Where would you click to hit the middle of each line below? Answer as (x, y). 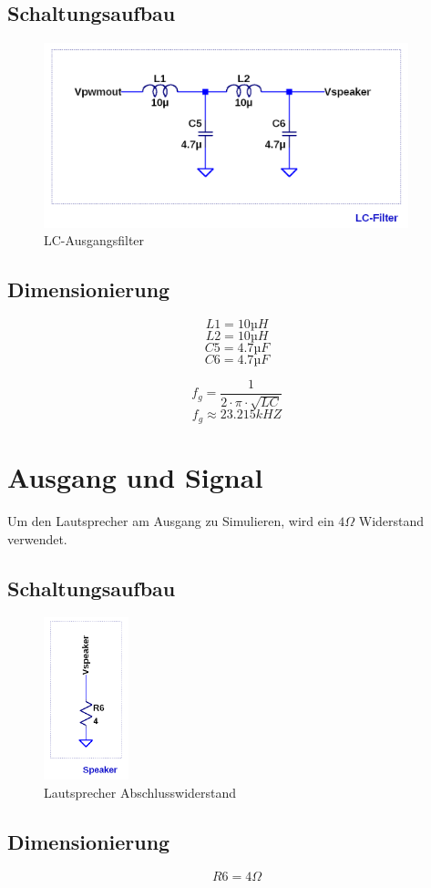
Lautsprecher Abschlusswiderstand (140, 792)
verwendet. (37, 538)
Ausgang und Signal (135, 477)
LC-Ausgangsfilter (94, 240)
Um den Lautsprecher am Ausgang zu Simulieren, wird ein (171, 520)
